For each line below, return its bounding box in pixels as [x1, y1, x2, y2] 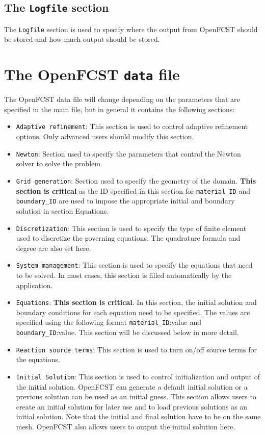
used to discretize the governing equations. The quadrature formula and [16, 233, 241, 243]
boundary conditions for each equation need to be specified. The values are [16, 306, 250, 317]
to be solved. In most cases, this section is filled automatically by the [16, 270, 232, 280]
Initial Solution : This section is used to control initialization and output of [16, 371, 260, 382]
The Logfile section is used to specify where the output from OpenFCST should [4, 23, 258, 34]
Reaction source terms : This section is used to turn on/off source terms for [16, 344, 257, 354]
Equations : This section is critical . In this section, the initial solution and [16, 297, 257, 308]
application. [16, 279, 53, 290]
